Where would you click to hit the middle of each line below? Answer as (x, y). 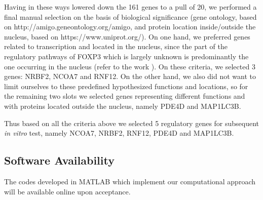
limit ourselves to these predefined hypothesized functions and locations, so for (126, 86)
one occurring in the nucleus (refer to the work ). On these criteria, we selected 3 (130, 66)
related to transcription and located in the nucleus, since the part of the (116, 46)
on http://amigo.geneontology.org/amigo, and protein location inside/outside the (130, 27)
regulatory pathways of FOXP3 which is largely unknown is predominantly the (126, 56)
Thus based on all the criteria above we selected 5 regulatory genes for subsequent (132, 123)
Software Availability (59, 160)
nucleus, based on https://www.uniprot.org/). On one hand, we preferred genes (127, 36)
